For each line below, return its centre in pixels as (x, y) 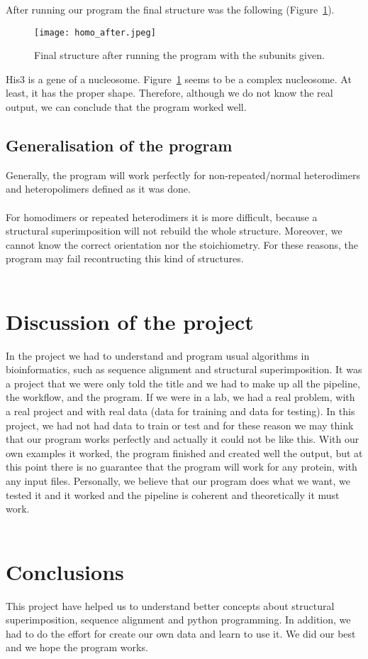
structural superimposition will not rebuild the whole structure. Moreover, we (174, 231)
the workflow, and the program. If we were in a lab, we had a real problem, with (180, 397)
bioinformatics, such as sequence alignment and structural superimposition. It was (184, 369)
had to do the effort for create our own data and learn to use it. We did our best (181, 633)
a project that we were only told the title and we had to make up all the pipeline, (183, 383)
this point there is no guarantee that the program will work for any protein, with (182, 467)
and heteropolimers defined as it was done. (98, 189)
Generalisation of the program (119, 145)
